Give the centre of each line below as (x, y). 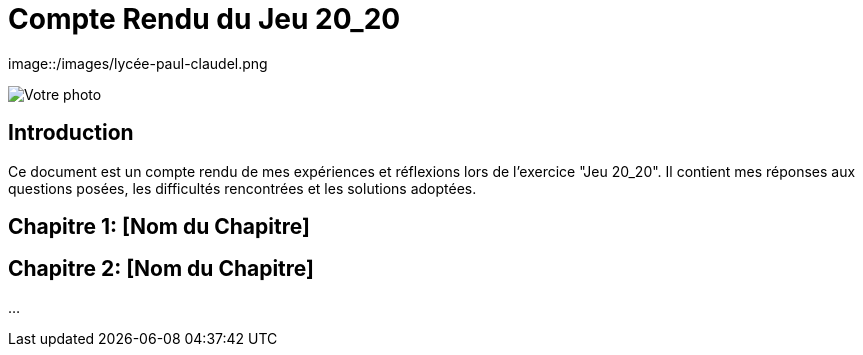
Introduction (71, 133)
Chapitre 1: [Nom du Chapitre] (159, 227)
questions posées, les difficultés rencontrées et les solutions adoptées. (242, 188)
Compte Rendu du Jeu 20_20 (204, 19)
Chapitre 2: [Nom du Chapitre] (161, 269)
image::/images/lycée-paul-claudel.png (138, 63)
